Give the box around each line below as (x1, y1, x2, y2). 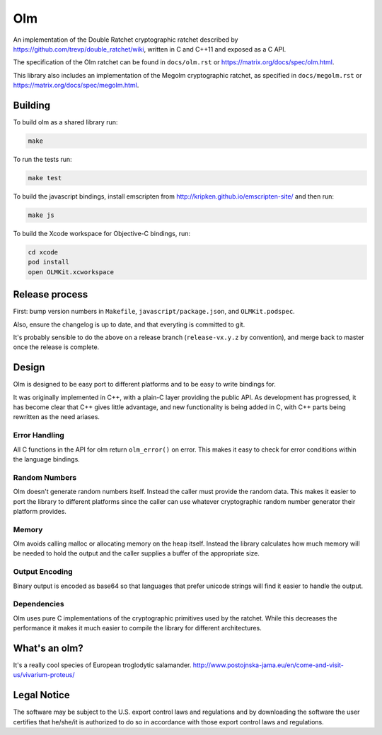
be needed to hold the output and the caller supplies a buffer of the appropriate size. (13, 549, 260, 558)
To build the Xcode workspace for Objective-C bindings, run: (13, 229, 191, 237)
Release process (13, 288, 88, 300)
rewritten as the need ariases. (13, 413, 100, 421)
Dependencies (13, 599, 65, 609)
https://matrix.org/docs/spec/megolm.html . (13, 81, 139, 90)
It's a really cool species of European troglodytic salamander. (13, 661, 192, 669)
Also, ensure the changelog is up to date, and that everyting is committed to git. (13, 320, 245, 329)
